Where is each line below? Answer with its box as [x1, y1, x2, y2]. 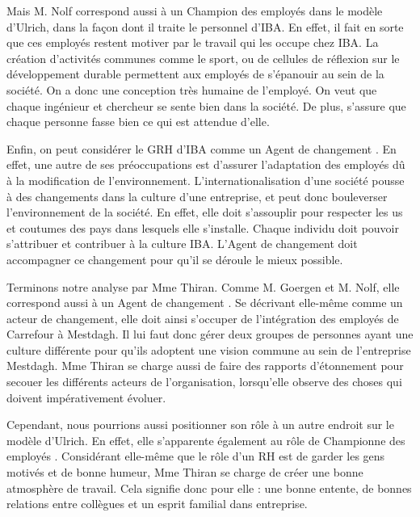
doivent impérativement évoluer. [6, 389, 166, 406]
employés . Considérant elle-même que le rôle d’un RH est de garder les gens [6, 448, 385, 464]
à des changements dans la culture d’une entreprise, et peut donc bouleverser [6, 187, 388, 204]
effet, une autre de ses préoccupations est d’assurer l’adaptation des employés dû [6, 156, 405, 173]
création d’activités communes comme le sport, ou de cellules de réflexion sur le [6, 49, 400, 66]
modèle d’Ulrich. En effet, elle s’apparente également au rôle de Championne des [6, 431, 405, 448]
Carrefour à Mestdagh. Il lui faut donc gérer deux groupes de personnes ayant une [6, 326, 414, 343]
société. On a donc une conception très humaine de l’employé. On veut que [6, 81, 377, 98]
